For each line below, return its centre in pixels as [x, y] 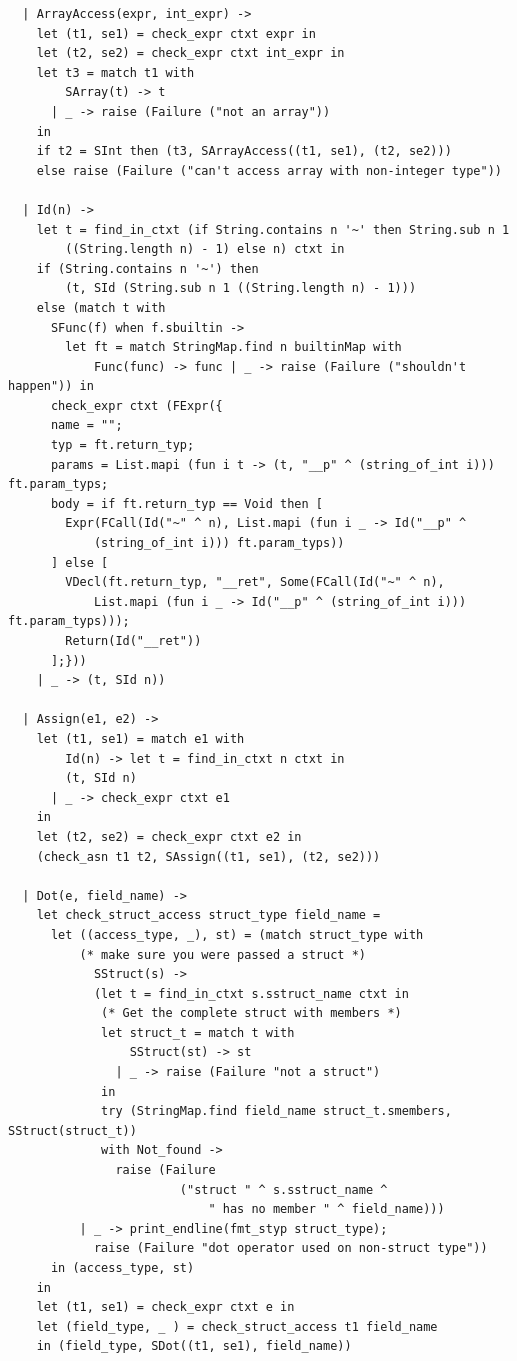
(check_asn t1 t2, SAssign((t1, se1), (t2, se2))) [208, 856]
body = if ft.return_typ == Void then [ [186, 503]
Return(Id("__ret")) [133, 641]
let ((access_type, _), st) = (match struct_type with [237, 934]
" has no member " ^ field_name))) [326, 1209]
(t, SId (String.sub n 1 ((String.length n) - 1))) [241, 288]
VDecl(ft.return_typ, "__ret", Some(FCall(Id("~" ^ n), [255, 582]
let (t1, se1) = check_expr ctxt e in [165, 1307]
